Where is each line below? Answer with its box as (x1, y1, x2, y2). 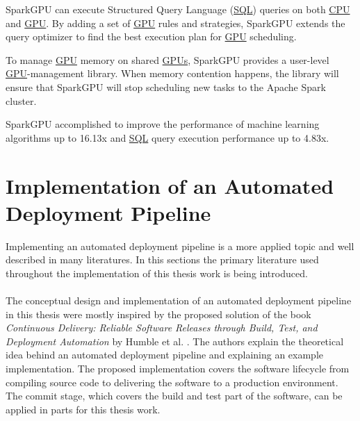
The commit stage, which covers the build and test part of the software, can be (6, 388, 343, 403)
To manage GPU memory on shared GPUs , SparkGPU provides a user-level (6, 52, 329, 67)
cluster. (6, 93, 37, 108)
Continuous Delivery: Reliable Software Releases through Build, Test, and (6, 320, 318, 335)
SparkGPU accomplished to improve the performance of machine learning (6, 117, 320, 131)
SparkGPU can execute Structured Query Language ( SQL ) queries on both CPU (6, 2, 350, 16)
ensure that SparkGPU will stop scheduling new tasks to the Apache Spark (6, 79, 326, 94)
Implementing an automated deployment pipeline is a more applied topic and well (6, 238, 354, 253)
